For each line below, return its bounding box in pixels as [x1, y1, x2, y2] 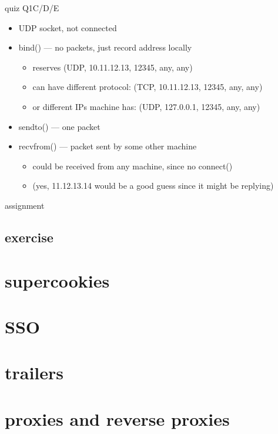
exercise [5, 228, 53, 246]
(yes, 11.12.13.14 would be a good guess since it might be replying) [32, 179, 274, 192]
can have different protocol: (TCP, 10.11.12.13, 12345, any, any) [32, 81, 263, 93]
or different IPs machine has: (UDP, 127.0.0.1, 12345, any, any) [32, 100, 260, 112]
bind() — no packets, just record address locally [18, 41, 192, 54]
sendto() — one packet [18, 120, 101, 132]
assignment [5, 199, 45, 211]
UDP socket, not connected [18, 21, 117, 34]
